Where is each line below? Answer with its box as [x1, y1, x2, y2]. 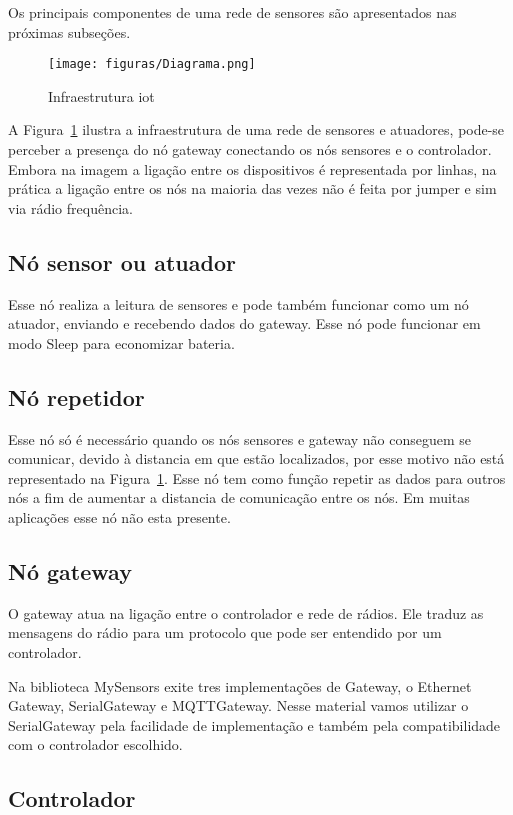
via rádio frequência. [8, 197, 133, 218]
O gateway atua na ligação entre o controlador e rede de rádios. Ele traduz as [8, 602, 484, 623]
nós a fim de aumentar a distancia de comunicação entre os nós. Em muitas [8, 487, 470, 508]
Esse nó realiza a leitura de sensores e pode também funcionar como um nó [8, 293, 469, 314]
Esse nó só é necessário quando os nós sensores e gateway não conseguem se [8, 428, 472, 449]
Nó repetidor [8, 381, 145, 412]
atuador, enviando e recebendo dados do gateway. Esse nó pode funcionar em [8, 313, 481, 334]
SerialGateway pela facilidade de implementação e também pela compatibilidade [8, 714, 501, 735]
